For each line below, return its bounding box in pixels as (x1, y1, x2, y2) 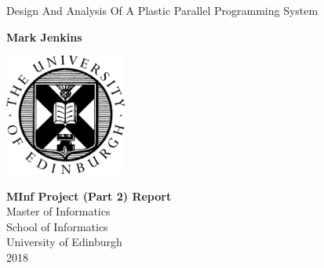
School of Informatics (6, 218, 108, 234)
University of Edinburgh (6, 234, 122, 250)
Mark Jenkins (6, 28, 82, 45)
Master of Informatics (6, 203, 111, 219)
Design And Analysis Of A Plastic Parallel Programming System (6, 2, 319, 18)
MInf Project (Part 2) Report (6, 187, 172, 204)
